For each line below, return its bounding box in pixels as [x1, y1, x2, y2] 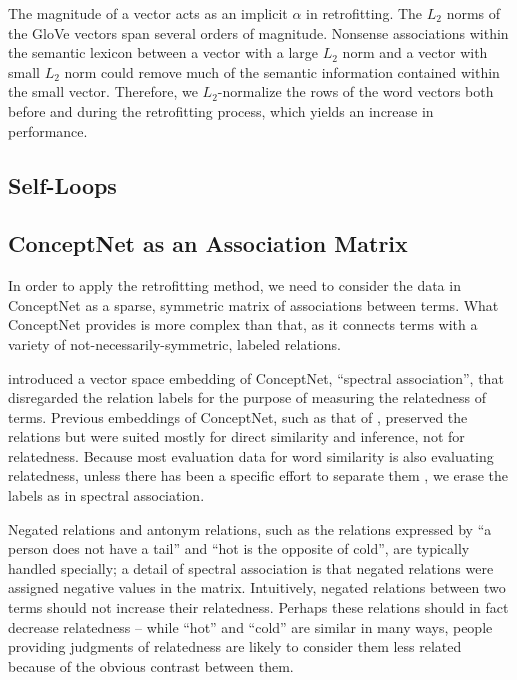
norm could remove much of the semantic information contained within [64, 61, 500, 82]
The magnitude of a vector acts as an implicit [8, 3, 288, 23]
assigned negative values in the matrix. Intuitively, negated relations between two [8, 577, 506, 598]
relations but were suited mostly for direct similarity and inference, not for [8, 426, 465, 447]
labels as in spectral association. [8, 485, 205, 506]
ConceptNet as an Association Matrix [8, 228, 408, 259]
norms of [446, 3, 501, 23]
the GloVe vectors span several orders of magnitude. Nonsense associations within [8, 22, 509, 43]
